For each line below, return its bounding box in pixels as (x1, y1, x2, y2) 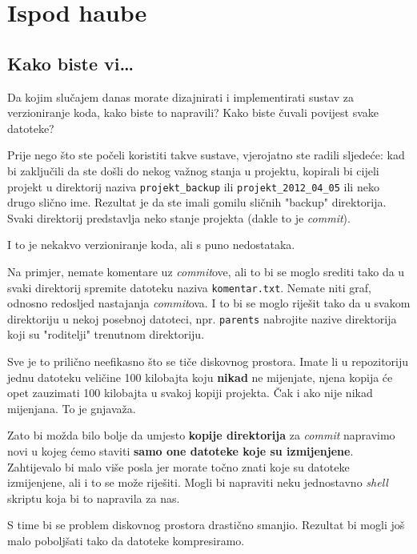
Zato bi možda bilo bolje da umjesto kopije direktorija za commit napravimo (7, 427, 395, 444)
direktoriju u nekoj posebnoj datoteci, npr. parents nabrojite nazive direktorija (7, 310, 397, 327)
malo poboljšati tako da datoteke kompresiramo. (7, 532, 245, 549)
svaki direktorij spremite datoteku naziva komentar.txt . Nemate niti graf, (7, 279, 371, 295)
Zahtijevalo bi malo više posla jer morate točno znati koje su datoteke (7, 458, 350, 475)
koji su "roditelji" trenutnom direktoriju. (7, 326, 205, 343)
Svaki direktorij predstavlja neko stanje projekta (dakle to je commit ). (7, 209, 351, 226)
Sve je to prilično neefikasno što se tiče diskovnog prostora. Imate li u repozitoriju (7, 353, 409, 370)
